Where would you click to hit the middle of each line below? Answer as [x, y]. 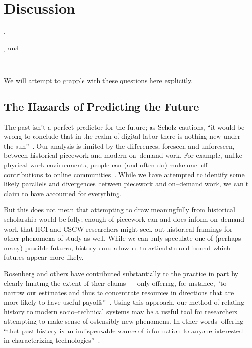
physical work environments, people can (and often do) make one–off [106, 165]
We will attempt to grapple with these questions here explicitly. [99, 80]
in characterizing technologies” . [52, 340]
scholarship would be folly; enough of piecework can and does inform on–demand [124, 219]
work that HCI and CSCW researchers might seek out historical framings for [118, 228]
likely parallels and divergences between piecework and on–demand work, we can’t [126, 184]
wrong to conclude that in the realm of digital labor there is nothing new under [122, 136]
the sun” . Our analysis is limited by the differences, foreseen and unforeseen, [119, 145]
